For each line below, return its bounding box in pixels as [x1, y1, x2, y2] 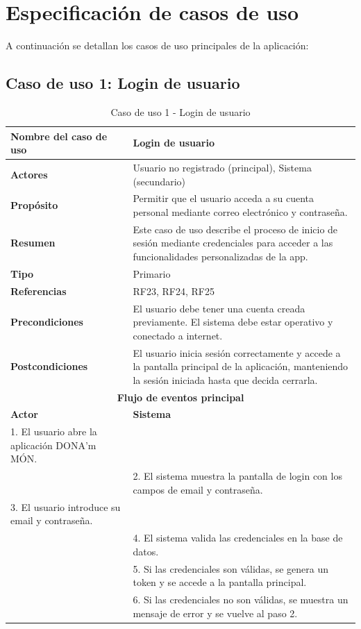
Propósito [10, 198, 58, 212]
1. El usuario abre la [10, 424, 97, 439]
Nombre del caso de [10, 128, 108, 143]
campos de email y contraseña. [133, 482, 263, 496]
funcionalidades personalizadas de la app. [133, 249, 308, 264]
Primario [133, 266, 171, 280]
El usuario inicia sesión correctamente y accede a [133, 345, 341, 360]
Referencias [10, 283, 67, 298]
